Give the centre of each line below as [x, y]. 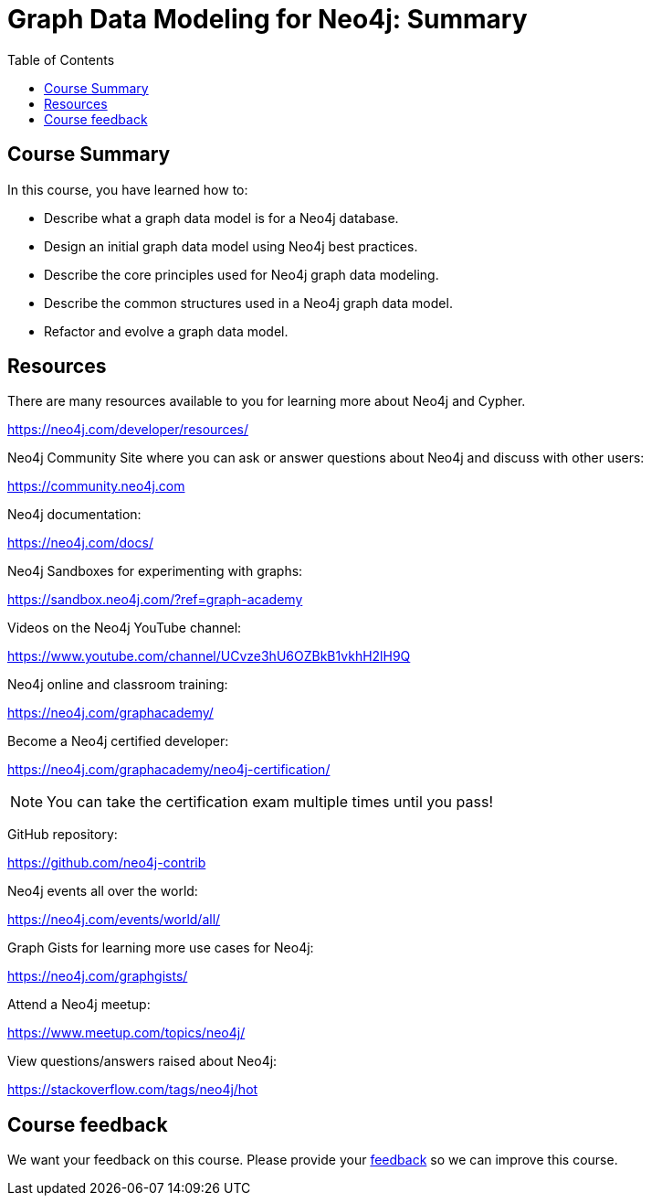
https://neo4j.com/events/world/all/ [114, 920]
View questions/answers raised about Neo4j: [142, 1061]
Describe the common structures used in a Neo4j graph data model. [248, 303]
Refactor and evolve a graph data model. [166, 331]
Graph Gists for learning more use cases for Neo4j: [161, 948]
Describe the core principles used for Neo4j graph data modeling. [241, 274]
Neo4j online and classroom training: [118, 685]
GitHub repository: [63, 835]
